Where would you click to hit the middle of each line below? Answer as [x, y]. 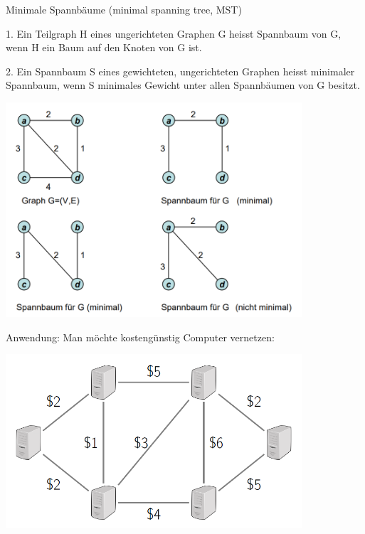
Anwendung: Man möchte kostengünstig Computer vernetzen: [140, 337]
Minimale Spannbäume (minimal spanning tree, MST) [124, 9]
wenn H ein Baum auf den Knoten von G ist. [104, 47]
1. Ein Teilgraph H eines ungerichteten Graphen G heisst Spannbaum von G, [174, 33]
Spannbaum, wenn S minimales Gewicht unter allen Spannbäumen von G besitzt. [183, 85]
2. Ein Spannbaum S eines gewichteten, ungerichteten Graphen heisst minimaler [180, 71]
